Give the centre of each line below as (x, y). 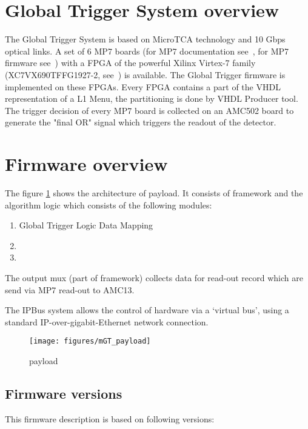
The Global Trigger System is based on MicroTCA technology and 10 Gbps (145, 39)
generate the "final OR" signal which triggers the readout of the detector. (141, 122)
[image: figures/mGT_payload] (90, 341)
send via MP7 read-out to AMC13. (70, 289)
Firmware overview (86, 164)
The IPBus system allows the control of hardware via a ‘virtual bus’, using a (147, 310)
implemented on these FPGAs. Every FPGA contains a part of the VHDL (143, 86)
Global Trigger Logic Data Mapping (86, 225)
